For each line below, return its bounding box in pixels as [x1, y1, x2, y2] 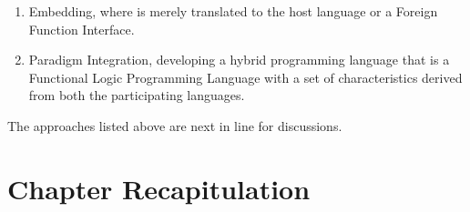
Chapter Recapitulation [7, 169, 311, 207]
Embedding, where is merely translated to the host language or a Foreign [28, 2, 438, 20]
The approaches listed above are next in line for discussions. [7, 116, 342, 135]
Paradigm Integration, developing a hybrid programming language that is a [28, 50, 450, 69]
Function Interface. [28, 19, 135, 38]
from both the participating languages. [28, 86, 245, 105]
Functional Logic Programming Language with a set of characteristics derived [28, 67, 463, 86]
